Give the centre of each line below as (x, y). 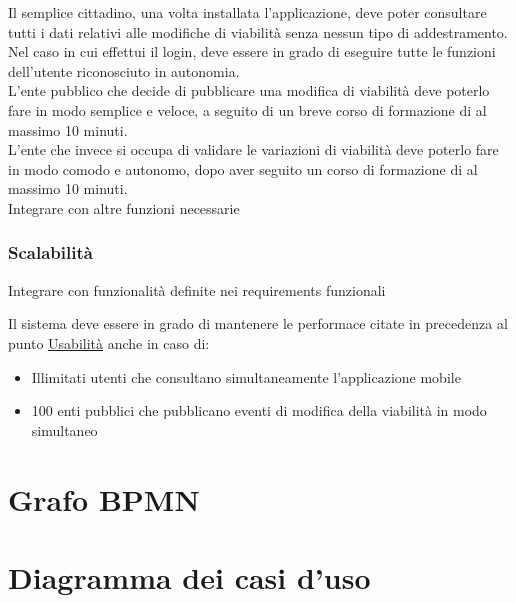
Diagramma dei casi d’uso (189, 576)
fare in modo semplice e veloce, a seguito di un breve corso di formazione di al (247, 109)
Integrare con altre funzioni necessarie (124, 207)
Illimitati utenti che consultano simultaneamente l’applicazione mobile (246, 376)
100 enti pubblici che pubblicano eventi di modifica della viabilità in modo (259, 410)
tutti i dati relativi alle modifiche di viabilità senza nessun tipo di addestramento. (258, 31)
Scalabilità (50, 252)
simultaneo (64, 429)
